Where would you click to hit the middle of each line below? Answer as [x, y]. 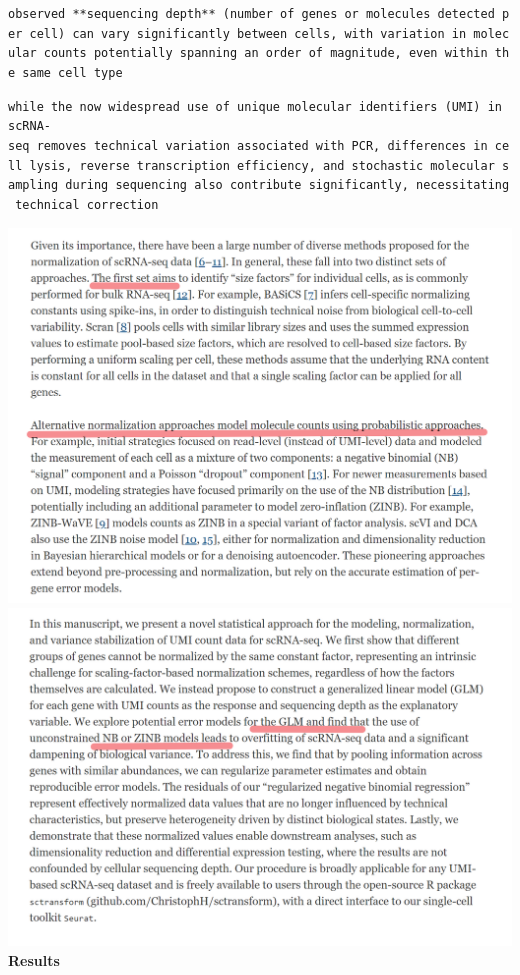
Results [34, 959]
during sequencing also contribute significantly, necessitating [287, 185]
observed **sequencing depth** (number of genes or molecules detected [251, 14]
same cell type [72, 72]
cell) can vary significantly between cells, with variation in [248, 33]
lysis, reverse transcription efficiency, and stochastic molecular [262, 165]
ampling [33, 185]
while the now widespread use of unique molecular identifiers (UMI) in [255, 106]
